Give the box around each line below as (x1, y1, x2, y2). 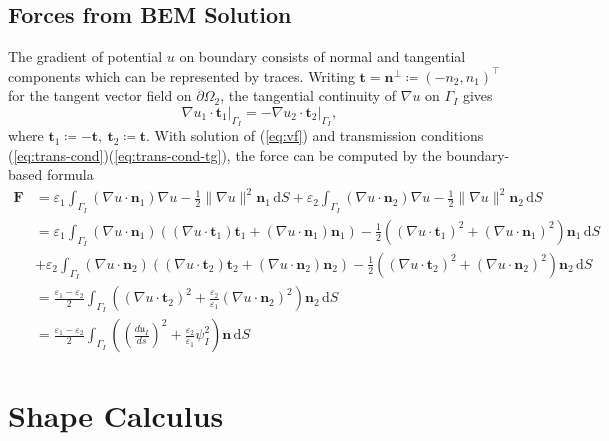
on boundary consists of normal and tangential (179, 46, 466, 67)
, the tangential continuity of (220, 85, 397, 106)
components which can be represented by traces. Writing (8, 65, 355, 86)
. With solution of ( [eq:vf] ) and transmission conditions (146, 125, 484, 146)
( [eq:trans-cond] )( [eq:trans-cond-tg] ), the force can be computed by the (8, 144, 442, 165)
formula (46, 164, 94, 185)
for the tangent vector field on (8, 85, 192, 106)
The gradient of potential (8, 46, 163, 67)
